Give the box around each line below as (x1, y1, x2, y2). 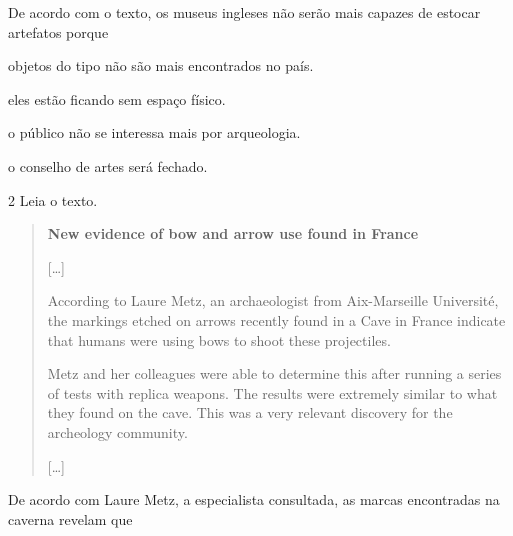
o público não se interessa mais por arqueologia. (8, 122, 301, 143)
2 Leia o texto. (8, 189, 98, 210)
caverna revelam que (8, 508, 133, 529)
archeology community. (47, 421, 188, 442)
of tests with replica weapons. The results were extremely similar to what (47, 382, 498, 403)
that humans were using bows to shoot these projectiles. (47, 329, 391, 350)
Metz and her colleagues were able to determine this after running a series (47, 363, 502, 384)
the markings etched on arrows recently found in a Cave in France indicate (47, 309, 506, 330)
